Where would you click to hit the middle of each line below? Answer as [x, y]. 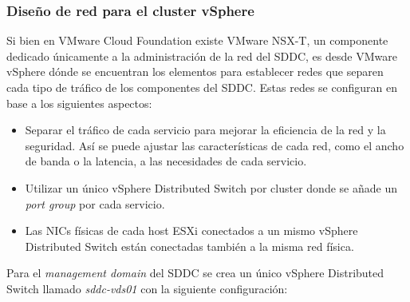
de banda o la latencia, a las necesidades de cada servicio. [166, 161]
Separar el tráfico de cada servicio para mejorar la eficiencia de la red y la [205, 130]
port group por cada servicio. [95, 203]
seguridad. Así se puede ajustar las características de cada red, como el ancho [215, 145]
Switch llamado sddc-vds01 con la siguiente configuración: [147, 288]
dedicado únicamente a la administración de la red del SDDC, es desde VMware [202, 56]
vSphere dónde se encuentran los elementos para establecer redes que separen [195, 72]
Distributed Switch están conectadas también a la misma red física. [189, 246]
